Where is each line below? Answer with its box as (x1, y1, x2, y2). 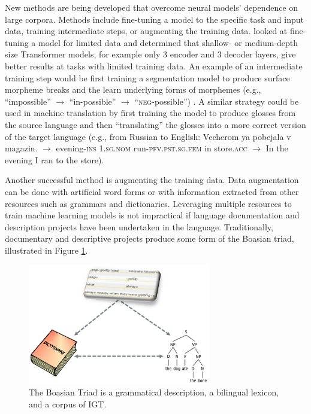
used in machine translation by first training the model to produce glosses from (5, 106, 296, 119)
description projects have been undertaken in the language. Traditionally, (5, 220, 273, 233)
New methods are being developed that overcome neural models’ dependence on (5, 1, 298, 13)
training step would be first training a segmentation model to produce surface (5, 71, 290, 84)
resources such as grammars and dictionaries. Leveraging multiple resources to (5, 197, 292, 209)
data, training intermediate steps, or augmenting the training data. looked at (5, 25, 288, 37)
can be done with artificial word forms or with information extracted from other (5, 185, 299, 197)
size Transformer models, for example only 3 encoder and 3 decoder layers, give (5, 48, 296, 60)
